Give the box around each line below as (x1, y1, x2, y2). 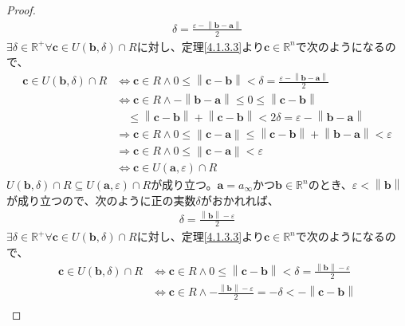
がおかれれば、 (200, 191, 279, 208)
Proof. (6, 2, 36, 18)
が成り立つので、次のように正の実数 (6, 191, 196, 208)
